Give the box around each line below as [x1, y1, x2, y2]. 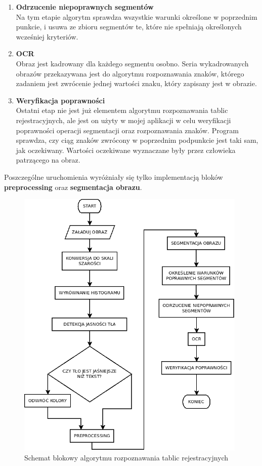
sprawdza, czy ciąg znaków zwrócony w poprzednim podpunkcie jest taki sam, [16, 135, 258, 145]
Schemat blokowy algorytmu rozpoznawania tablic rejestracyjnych [24, 452, 229, 462]
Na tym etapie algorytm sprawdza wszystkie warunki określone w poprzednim [16, 11, 257, 22]
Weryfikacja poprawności [16, 95, 105, 105]
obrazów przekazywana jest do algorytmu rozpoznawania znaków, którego [16, 68, 244, 79]
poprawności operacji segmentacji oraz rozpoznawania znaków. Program [16, 125, 239, 135]
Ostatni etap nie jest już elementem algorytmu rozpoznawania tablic [16, 105, 228, 115]
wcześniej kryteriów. [16, 31, 78, 42]
